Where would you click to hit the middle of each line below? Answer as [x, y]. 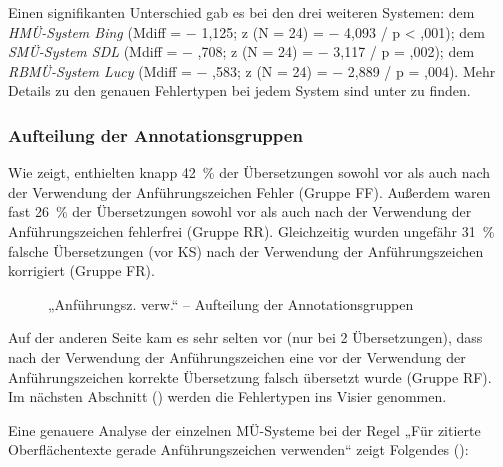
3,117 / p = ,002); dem [404, 51]
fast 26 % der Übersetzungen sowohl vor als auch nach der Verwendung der [240, 211]
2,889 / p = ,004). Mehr [421, 70]
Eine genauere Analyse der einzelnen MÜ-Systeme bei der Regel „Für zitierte [244, 429]
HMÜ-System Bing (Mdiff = [95, 31]
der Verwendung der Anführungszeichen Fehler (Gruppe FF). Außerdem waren [249, 191]
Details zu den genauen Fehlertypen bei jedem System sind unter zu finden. [239, 90]
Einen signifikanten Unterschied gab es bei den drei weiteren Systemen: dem [241, 12]
